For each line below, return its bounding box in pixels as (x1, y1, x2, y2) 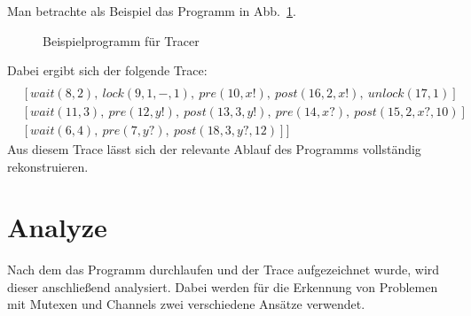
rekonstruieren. (7, 157, 89, 175)
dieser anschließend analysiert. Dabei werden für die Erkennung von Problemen (7, 277, 438, 296)
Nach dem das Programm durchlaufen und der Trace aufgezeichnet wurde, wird (7, 260, 440, 279)
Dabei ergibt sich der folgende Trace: (7, 61, 208, 80)
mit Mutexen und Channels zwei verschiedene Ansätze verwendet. (7, 295, 365, 313)
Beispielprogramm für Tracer (43, 31, 200, 50)
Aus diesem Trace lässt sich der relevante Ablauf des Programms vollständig (7, 139, 421, 158)
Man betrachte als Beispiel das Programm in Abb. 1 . (7, 2, 296, 19)
